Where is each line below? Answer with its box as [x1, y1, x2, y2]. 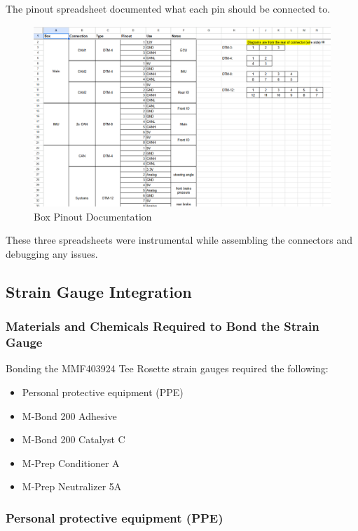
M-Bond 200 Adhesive [22, 408, 117, 423]
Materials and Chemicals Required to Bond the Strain [6, 317, 319, 335]
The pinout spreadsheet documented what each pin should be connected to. [6, 1, 331, 15]
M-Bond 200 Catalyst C [22, 432, 125, 447]
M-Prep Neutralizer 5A [22, 479, 122, 494]
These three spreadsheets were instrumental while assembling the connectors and [6, 232, 353, 247]
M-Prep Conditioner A [22, 455, 120, 470]
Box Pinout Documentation [34, 209, 152, 223]
